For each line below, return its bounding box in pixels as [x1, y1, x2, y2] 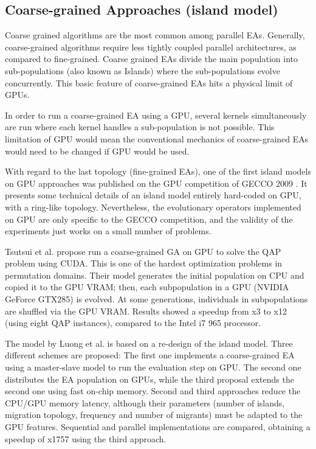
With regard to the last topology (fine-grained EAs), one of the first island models [5, 165, 311, 178]
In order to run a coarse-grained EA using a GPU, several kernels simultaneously [5, 108, 307, 121]
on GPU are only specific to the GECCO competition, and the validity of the [5, 212, 293, 225]
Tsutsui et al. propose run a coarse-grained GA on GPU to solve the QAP [5, 245, 281, 257]
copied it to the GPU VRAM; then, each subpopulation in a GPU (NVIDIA [5, 280, 289, 293]
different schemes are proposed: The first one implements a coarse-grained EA [5, 349, 295, 361]
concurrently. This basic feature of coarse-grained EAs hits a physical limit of [5, 76, 293, 89]
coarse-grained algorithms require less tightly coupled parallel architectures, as [5, 40, 297, 53]
